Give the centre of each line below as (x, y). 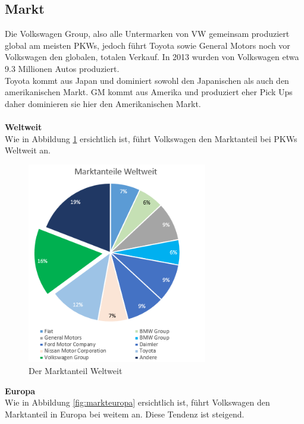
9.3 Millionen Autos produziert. (62, 68)
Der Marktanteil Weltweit (76, 370)
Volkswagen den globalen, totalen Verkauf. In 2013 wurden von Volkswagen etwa (152, 57)
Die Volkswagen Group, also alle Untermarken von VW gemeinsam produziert (147, 34)
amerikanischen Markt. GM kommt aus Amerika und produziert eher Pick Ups (149, 92)
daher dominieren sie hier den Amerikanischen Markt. (103, 103)
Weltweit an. (28, 150)
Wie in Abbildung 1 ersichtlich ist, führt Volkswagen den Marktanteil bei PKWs (151, 138)
